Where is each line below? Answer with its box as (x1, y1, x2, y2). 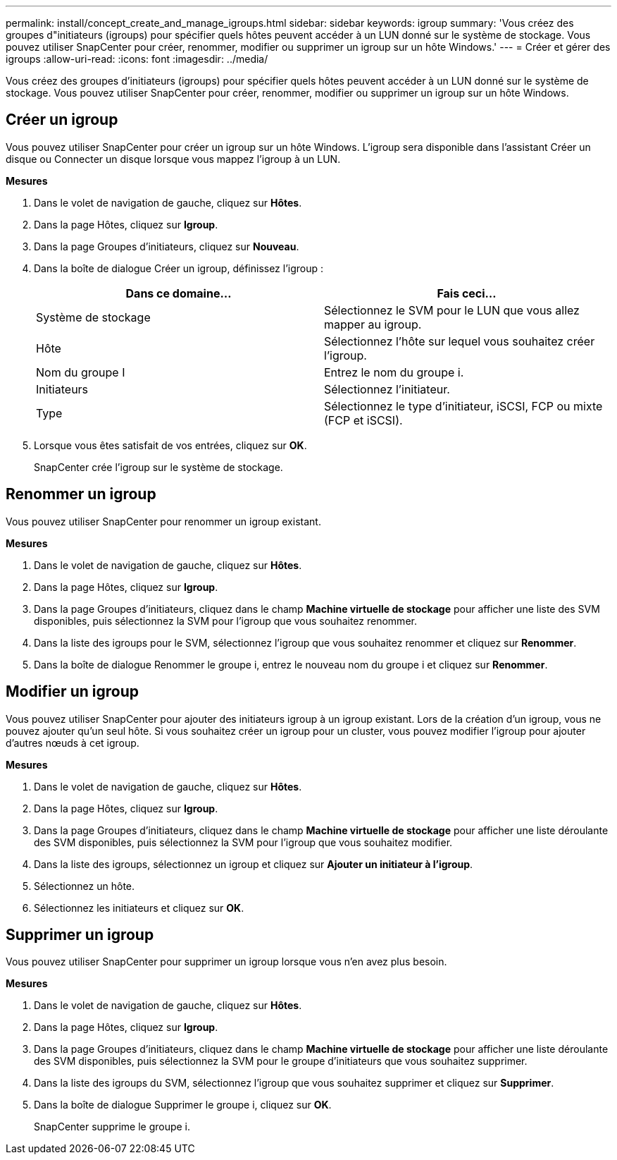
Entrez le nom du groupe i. (324, 365, 464, 379)
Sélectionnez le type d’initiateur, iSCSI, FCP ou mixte (324, 398, 603, 413)
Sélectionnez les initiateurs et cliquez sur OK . (34, 901, 244, 914)
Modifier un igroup (6, 683, 139, 701)
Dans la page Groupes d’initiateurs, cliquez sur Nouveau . (34, 240, 299, 252)
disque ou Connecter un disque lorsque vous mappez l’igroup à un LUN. (6, 152, 341, 165)
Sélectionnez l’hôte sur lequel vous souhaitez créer (324, 334, 595, 348)
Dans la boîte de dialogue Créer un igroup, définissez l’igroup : (34, 262, 324, 274)
